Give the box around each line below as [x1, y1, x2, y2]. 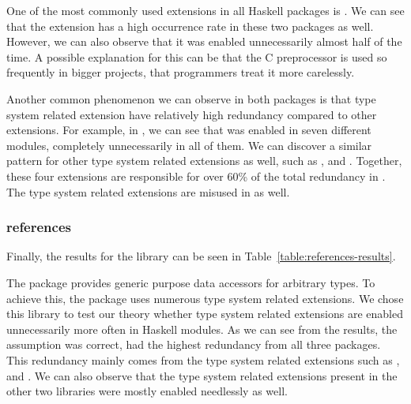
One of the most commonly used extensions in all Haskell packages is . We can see [6, 2, 405, 18]
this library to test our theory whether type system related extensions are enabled [6, 305, 403, 322]
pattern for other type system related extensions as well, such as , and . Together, [6, 152, 402, 169]
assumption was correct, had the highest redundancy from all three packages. [6, 336, 381, 353]
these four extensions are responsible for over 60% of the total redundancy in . [6, 167, 386, 184]
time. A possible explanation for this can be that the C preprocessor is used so [6, 48, 387, 65]
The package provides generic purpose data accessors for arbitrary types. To [6, 274, 375, 290]
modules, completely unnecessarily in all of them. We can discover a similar [6, 137, 372, 153]
